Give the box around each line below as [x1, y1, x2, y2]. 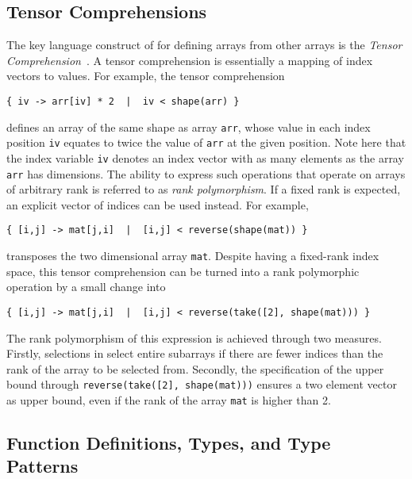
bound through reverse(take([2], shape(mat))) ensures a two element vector [6, 376, 397, 393]
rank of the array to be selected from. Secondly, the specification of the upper [6, 360, 384, 377]
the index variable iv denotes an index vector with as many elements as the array [6, 149, 404, 166]
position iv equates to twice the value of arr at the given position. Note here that [6, 134, 406, 151]
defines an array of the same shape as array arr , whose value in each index [6, 118, 371, 135]
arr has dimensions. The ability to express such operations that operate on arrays [6, 165, 406, 182]
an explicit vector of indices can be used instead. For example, [6, 196, 309, 213]
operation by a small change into [6, 278, 166, 295]
